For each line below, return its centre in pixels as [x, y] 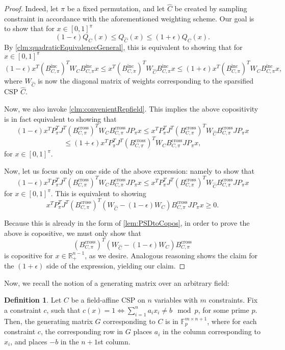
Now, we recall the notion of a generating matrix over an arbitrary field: [117, 282]
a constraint [23, 309]
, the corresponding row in [82, 331]
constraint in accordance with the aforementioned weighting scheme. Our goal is [129, 18]
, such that [63, 309]
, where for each [232, 321]
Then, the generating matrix [48, 321]
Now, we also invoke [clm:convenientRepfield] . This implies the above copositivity [131, 108]
